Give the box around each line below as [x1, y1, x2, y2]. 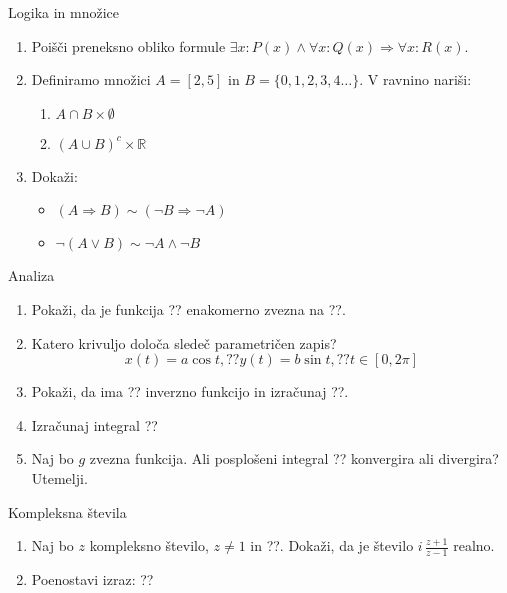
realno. [453, 535, 495, 556]
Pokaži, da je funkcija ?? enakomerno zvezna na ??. [31, 298, 346, 319]
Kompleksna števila [8, 501, 127, 522]
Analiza [8, 265, 55, 286]
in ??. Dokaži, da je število [250, 535, 414, 556]
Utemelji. [31, 467, 88, 488]
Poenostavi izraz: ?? [31, 568, 154, 589]
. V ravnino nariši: [359, 69, 472, 90]
